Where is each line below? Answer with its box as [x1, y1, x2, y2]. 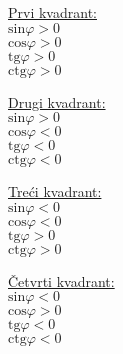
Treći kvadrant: [8, 181, 102, 202]
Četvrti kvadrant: [8, 270, 115, 291]
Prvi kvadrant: [8, 2, 97, 22]
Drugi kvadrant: [8, 91, 106, 112]
